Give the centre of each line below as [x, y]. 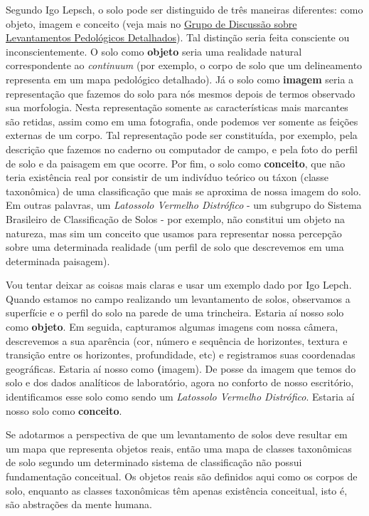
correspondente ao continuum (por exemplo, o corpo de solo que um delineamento [184, 65]
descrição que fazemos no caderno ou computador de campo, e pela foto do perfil [182, 149]
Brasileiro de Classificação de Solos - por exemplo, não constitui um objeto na [176, 218]
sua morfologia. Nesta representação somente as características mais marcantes [177, 107]
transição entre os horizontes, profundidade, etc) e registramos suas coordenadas [181, 355]
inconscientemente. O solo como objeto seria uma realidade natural [154, 51]
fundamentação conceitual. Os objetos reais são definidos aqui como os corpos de [182, 476]
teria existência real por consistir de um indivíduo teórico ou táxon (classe [167, 177]
